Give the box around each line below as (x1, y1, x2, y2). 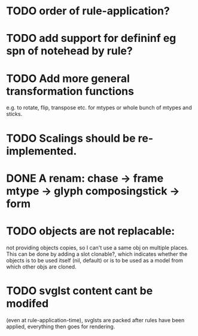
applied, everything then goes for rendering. (6, 323, 115, 330)
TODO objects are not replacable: (6, 224, 175, 237)
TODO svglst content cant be (6, 284, 153, 297)
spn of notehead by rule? (6, 44, 133, 58)
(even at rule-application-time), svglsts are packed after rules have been (6, 316, 185, 323)
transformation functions (6, 84, 135, 98)
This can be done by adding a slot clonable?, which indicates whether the (6, 250, 188, 258)
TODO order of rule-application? (6, 4, 170, 18)
